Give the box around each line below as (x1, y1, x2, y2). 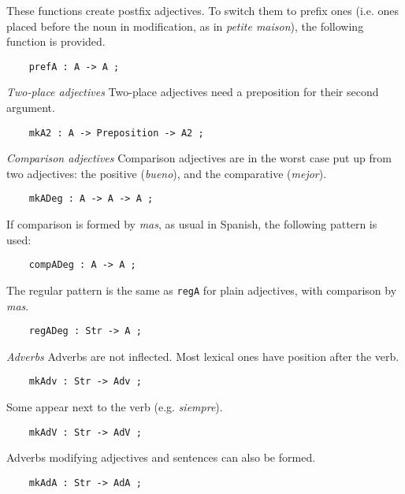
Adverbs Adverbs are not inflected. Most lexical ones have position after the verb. (6, 347, 399, 364)
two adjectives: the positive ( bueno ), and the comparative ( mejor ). (6, 165, 327, 181)
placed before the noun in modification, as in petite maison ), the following (6, 17, 364, 34)
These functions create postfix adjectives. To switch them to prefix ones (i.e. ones (6, 2, 399, 18)
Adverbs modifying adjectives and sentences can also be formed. (6, 449, 316, 466)
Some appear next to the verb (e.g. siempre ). (6, 399, 223, 415)
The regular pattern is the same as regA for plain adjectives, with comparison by (6, 281, 397, 298)
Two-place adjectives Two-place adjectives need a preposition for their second (6, 84, 379, 100)
